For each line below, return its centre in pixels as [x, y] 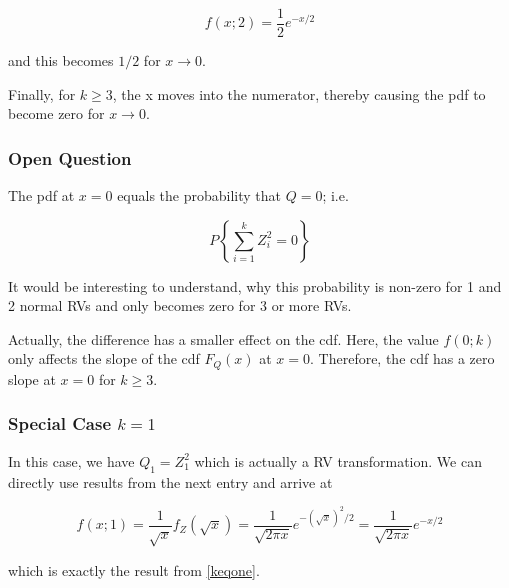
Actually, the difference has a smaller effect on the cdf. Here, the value [223, 338]
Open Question [70, 157]
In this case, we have [71, 460]
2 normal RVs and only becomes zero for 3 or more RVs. [180, 305]
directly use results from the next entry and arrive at [170, 481]
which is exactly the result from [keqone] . [134, 569]
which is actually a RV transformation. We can [338, 460]
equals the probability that [199, 195]
